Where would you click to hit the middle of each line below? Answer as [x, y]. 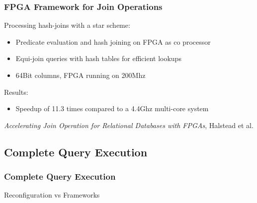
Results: [16, 92]
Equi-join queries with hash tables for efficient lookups [98, 58]
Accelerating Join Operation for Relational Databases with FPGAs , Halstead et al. [129, 125]
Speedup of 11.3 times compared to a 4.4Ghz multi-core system [112, 108]
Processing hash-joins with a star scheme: [67, 25]
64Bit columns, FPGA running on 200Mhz [81, 75]
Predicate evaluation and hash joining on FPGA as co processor [113, 41]
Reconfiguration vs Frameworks [52, 195]
